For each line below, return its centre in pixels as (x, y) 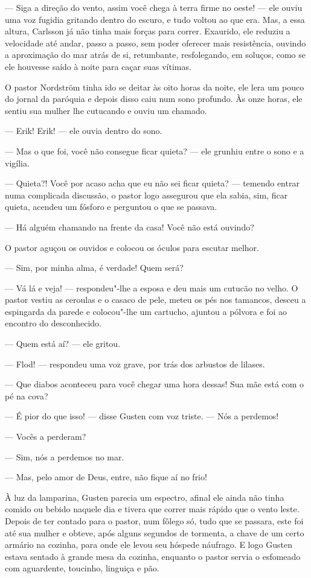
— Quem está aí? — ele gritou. (63, 344)
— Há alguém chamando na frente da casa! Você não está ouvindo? (130, 227)
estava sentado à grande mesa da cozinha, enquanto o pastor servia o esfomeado (153, 556)
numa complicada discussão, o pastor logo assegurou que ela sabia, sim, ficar (146, 195)
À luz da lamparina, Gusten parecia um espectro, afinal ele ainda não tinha (145, 497)
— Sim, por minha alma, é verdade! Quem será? (94, 268)
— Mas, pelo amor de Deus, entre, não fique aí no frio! (106, 477)
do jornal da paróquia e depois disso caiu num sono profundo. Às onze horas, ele (154, 99)
